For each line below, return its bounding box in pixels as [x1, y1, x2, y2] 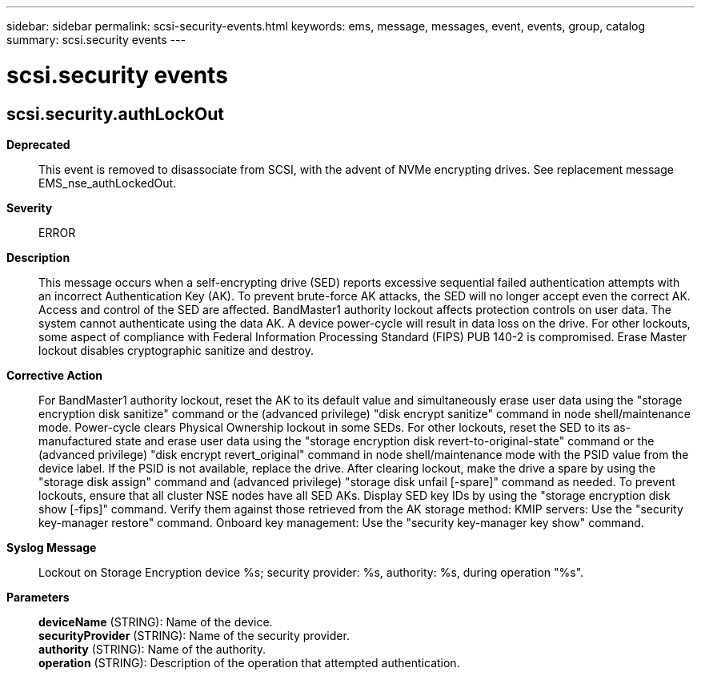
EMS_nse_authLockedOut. [38, 175, 177, 190]
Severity [6, 200, 53, 215]
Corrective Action [6, 368, 102, 382]
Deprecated [6, 137, 70, 151]
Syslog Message [6, 540, 97, 554]
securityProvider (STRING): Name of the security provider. [38, 628, 350, 642]
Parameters [6, 589, 70, 604]
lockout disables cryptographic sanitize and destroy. [38, 343, 314, 357]
